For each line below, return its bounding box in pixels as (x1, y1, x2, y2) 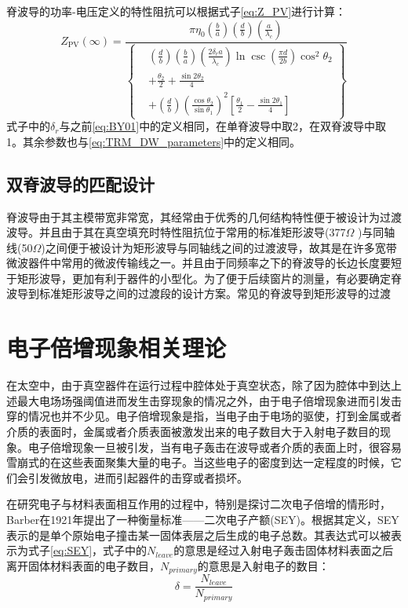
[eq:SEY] (50, 542, 93, 559)
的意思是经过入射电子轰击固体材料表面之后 (173, 542, 394, 559)
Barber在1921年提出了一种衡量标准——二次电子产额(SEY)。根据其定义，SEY (6, 511, 399, 527)
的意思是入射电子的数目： (197, 557, 330, 573)
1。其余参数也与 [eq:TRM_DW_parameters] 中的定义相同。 (6, 133, 301, 149)
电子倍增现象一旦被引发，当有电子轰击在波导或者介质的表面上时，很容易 (27, 438, 402, 455)
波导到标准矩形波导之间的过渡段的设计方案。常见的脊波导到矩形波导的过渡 (6, 285, 391, 302)
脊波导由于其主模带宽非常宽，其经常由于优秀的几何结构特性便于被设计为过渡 (6, 208, 402, 225)
